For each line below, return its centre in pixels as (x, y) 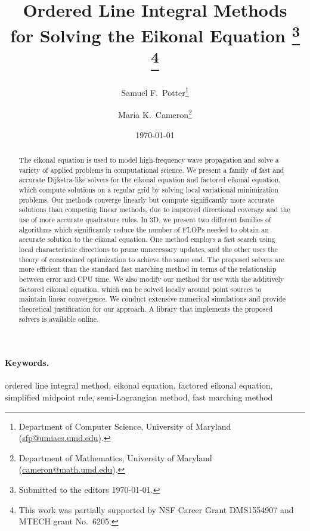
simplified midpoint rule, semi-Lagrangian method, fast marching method (139, 397)
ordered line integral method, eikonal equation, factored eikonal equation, (139, 385)
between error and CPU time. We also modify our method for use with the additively (151, 279)
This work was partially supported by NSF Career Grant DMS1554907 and (156, 509)
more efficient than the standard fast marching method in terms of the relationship (148, 269)
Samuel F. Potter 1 (155, 91)
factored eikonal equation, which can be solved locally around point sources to (140, 289)
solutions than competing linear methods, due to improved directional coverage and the (154, 209)
